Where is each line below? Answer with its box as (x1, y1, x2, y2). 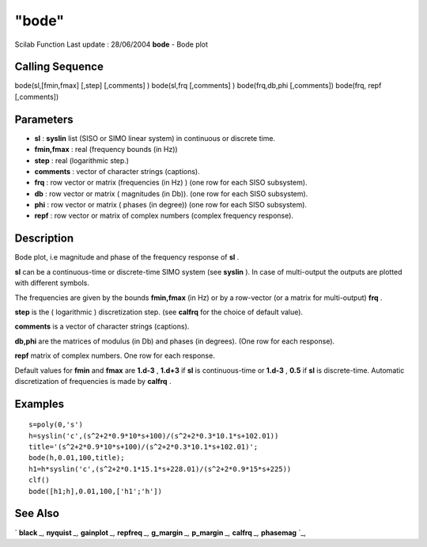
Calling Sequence (14, 60, 104, 74)
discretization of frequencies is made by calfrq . (14, 376, 172, 386)
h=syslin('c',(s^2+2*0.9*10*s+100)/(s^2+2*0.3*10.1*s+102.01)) (28, 431, 279, 440)
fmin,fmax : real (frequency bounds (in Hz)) (34, 145, 178, 154)
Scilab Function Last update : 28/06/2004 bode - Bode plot (14, 40, 209, 49)
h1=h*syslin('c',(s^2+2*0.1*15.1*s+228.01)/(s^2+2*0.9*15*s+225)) (28, 464, 292, 473)
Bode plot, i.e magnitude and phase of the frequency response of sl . (14, 253, 240, 262)
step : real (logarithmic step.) (34, 155, 130, 165)
